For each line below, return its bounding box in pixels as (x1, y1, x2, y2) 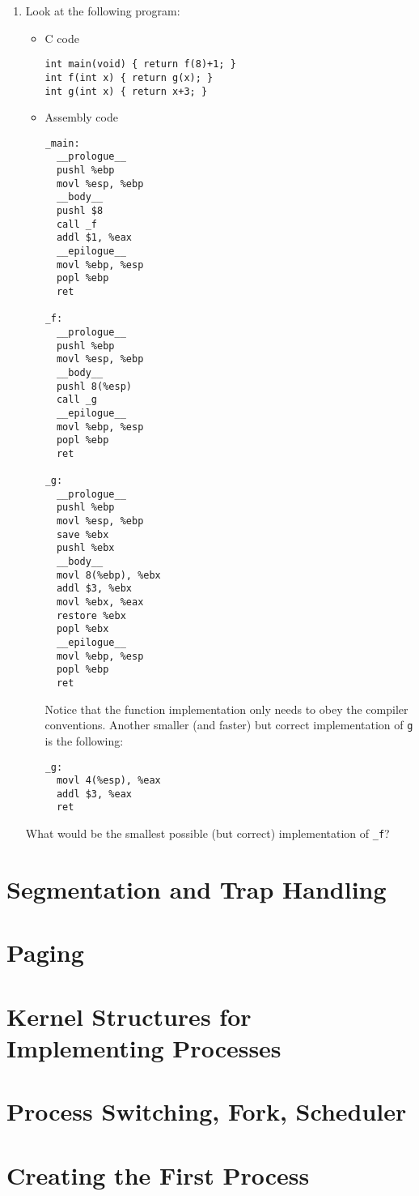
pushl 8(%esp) (56, 380, 132, 392)
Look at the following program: (25, 2, 180, 19)
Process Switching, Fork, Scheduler (6, 1095, 407, 1128)
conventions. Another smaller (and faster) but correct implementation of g (44, 716, 413, 733)
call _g (56, 394, 98, 406)
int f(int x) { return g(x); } (44, 71, 214, 83)
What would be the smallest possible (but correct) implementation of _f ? (25, 825, 390, 842)
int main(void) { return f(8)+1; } (44, 58, 236, 70)
